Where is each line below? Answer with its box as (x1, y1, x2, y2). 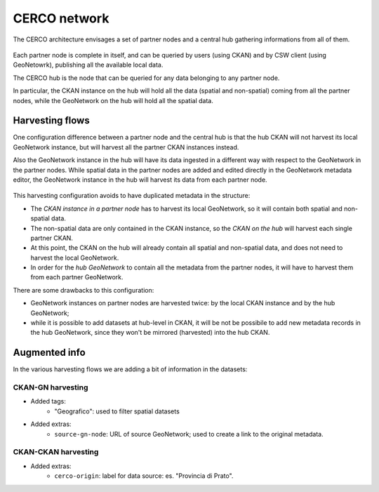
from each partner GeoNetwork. (30, 273, 124, 281)
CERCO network (13, 11, 109, 26)
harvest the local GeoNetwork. (30, 253, 119, 262)
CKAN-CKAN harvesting (13, 447, 99, 457)
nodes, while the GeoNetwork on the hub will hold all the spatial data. (13, 96, 213, 105)
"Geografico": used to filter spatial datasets (54, 407, 180, 415)
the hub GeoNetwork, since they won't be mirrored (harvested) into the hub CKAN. (30, 328, 270, 337)
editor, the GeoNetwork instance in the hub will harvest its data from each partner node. (13, 175, 267, 184)
